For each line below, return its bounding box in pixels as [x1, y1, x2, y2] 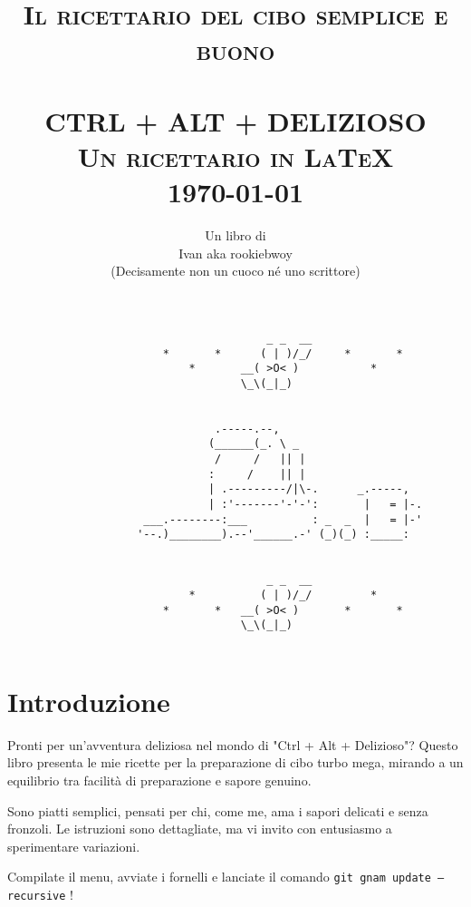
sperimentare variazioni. [7, 836, 140, 855]
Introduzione [7, 682, 170, 719]
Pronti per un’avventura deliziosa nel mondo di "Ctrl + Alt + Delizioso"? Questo [7, 735, 458, 754]
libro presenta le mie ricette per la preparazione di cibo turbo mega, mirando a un [7, 753, 464, 772]
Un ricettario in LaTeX [77, 137, 394, 174]
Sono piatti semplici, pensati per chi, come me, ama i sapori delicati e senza [7, 801, 428, 820]
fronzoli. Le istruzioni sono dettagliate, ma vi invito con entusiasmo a [7, 819, 392, 838]
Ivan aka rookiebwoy [178, 243, 293, 262]
